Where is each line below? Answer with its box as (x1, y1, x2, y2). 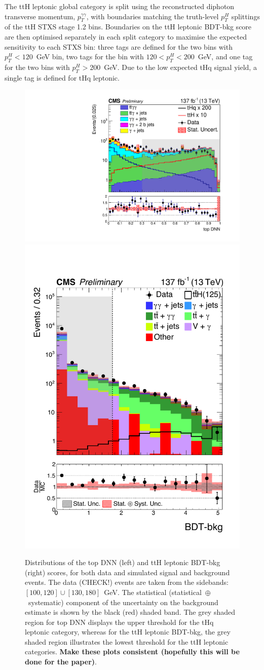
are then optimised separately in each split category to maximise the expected (5, 31, 247, 42)
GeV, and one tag (198, 51, 253, 62)
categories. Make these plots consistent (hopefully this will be (25, 646, 240, 657)
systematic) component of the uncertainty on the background (28, 597, 218, 607)
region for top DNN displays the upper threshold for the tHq (25, 616, 214, 627)
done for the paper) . (25, 656, 97, 667)
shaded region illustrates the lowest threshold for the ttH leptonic (25, 636, 229, 647)
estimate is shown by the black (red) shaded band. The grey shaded (25, 607, 236, 617)
